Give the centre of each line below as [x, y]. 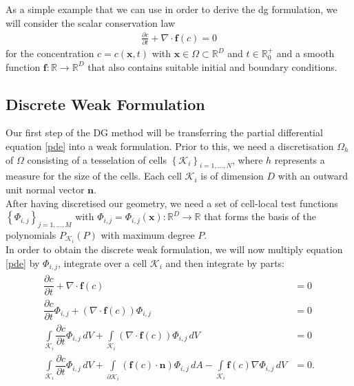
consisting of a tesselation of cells [97, 159]
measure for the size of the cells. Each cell [94, 176]
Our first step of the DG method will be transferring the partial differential [164, 132]
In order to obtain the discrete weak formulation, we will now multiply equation [174, 249]
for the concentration [50, 53]
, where [248, 159]
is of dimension [232, 176]
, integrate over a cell [103, 262]
